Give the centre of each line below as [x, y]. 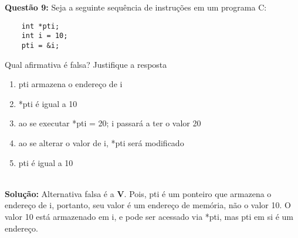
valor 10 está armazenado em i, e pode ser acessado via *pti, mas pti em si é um [149, 216]
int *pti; [40, 26]
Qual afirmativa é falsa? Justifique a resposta [86, 64]
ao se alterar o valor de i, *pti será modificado [101, 142]
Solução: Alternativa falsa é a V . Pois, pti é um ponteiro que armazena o [138, 193]
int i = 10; [45, 36]
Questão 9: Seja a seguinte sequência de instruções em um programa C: [136, 7]
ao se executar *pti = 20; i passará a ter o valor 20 [110, 123]
